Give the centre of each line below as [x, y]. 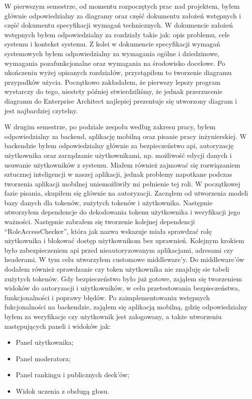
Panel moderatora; [43, 358]
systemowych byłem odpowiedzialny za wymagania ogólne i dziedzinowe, [112, 53]
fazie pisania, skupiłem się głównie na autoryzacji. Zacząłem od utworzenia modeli [126, 193]
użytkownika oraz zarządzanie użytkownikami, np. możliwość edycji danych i [118, 155]
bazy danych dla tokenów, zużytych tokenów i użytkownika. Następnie [109, 202]
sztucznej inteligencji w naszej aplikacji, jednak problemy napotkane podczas [118, 174]
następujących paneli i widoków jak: [58, 326]
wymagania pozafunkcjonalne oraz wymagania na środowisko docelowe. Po [115, 63]
